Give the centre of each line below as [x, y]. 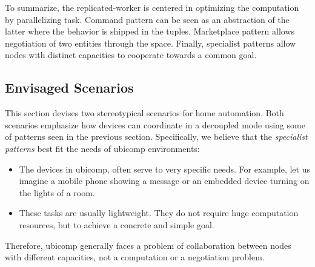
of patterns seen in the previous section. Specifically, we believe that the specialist [156, 137]
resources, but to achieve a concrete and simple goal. [117, 224]
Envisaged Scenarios [69, 87]
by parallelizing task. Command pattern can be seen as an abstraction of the [147, 19]
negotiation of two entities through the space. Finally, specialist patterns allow [151, 43]
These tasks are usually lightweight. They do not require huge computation [159, 213]
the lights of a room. [57, 192]
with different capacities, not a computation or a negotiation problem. [135, 257]
